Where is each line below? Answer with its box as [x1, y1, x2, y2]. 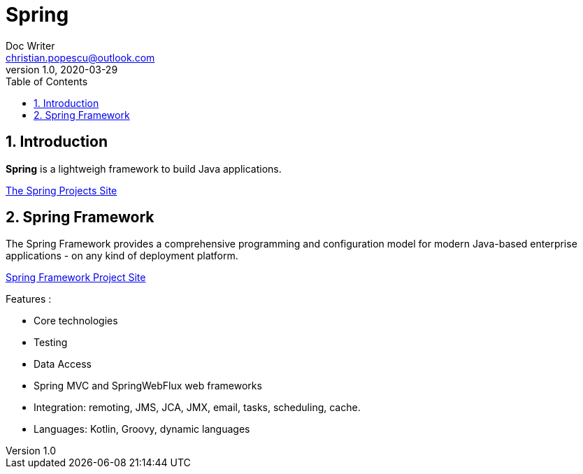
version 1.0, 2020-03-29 [6, 63, 118, 76]
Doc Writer [6, 39, 55, 52]
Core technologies [34, 315, 118, 327]
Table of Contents [6, 75, 88, 87]
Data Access [34, 358, 92, 371]
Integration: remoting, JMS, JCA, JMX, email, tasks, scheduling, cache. [34, 401, 361, 414]
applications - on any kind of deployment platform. [6, 250, 238, 262]
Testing [34, 336, 68, 349]
